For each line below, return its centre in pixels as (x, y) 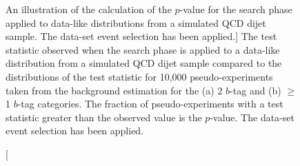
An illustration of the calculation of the (89, 9)
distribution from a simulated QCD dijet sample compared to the (144, 63)
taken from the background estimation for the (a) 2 (114, 90)
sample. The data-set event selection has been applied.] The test (141, 36)
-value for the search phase (236, 9)
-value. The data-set (252, 117)
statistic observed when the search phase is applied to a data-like (143, 49)
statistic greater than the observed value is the (104, 117)
